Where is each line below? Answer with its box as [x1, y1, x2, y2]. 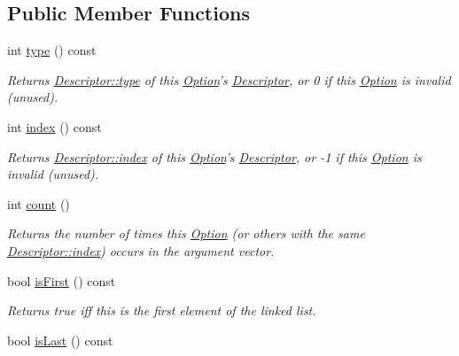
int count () [7, 194, 70, 213]
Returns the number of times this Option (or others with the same [7, 224, 365, 243]
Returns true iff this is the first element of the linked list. [7, 301, 316, 320]
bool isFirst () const [7, 271, 116, 290]
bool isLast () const [7, 330, 113, 349]
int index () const [7, 117, 102, 135]
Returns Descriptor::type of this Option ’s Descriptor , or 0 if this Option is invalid [7, 70, 451, 89]
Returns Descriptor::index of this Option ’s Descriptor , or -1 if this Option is [7, 147, 422, 166]
